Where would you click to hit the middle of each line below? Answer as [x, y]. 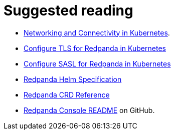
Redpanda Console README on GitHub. [89, 110]
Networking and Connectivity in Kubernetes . [97, 32]
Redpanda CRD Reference [67, 94]
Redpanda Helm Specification [73, 79]
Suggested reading [68, 10]
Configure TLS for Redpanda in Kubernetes [95, 48]
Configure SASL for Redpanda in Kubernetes [97, 63]
